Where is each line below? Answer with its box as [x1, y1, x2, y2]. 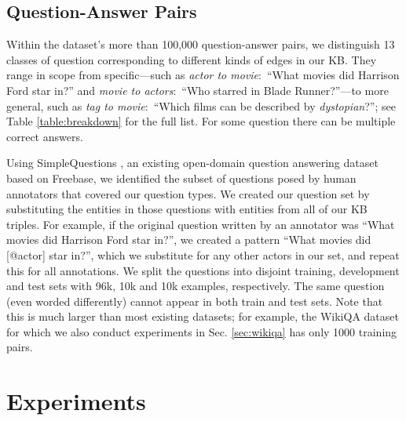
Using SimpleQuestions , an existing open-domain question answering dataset [6, 154, 379, 171]
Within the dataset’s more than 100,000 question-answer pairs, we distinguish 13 [6, 36, 395, 53]
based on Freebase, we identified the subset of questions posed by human [6, 169, 357, 186]
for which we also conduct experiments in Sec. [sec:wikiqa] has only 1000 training [6, 323, 397, 339]
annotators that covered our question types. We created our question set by [6, 185, 370, 201]
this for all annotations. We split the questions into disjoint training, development [6, 262, 400, 278]
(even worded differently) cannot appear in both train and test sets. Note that [6, 292, 383, 309]
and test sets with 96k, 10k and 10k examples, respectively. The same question [6, 278, 385, 294]
